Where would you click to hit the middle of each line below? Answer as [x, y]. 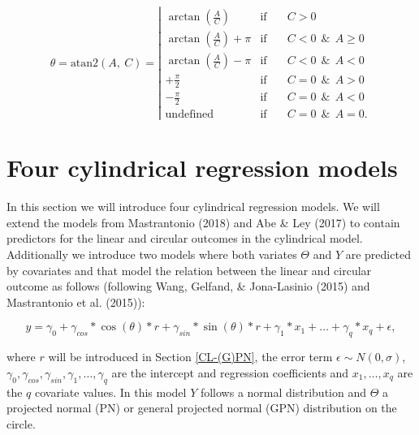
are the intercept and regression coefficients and [230, 372]
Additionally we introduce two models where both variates [152, 254]
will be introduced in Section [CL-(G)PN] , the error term [190, 357]
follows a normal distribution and [283, 392]
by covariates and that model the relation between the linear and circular [189, 270]
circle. [21, 423]
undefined [190, 114]
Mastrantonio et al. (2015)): [76, 301]
